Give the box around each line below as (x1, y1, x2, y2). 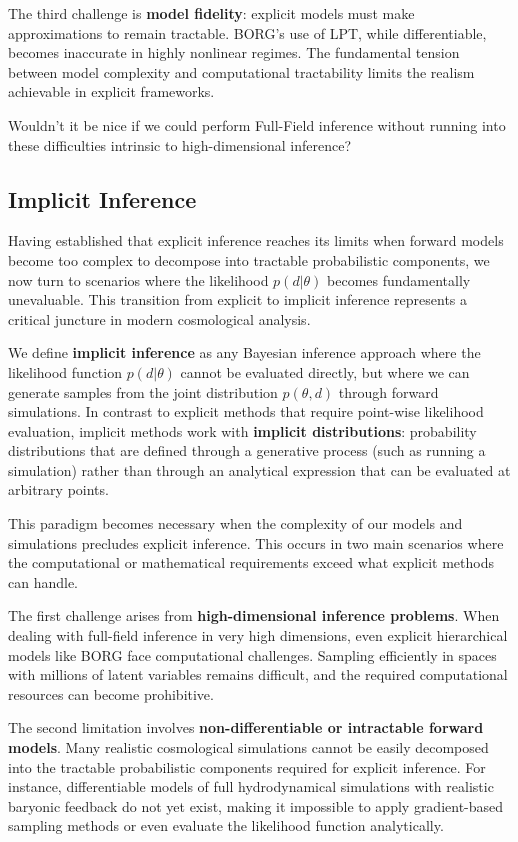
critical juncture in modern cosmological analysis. (8, 308, 311, 329)
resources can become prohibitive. (8, 683, 214, 704)
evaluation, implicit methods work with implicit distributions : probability (8, 420, 477, 441)
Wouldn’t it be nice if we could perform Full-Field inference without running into (8, 114, 506, 135)
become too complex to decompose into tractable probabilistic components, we (8, 249, 490, 270)
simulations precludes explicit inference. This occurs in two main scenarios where (8, 532, 504, 553)
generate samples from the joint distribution (8, 381, 278, 402)
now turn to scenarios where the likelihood (8, 269, 269, 290)
